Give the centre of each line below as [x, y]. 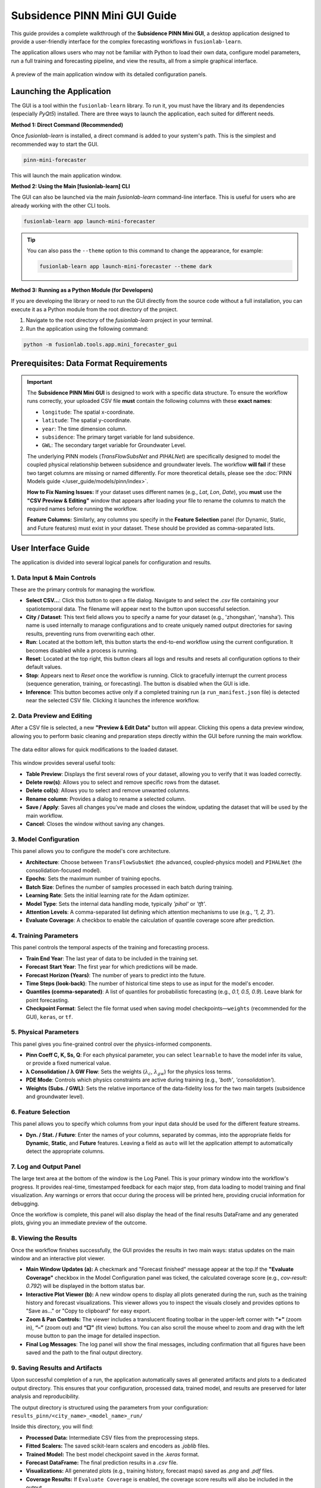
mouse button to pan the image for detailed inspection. [93, 1336]
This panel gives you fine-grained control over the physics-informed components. [111, 1044]
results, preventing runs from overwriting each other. [91, 633]
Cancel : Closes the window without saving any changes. [95, 824]
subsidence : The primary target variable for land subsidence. [118, 437]
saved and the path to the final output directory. [84, 1353]
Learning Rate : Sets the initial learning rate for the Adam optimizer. [108, 895]
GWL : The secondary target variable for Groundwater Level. [114, 445]
